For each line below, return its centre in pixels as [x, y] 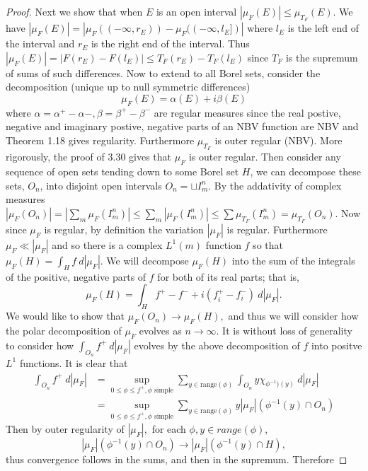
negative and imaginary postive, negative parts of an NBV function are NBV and [182, 126]
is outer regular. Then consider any [265, 157]
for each [169, 429]
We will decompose [148, 260]
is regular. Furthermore [277, 229]
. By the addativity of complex [275, 185]
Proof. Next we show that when [74, 11]
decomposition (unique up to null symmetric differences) [128, 87]
